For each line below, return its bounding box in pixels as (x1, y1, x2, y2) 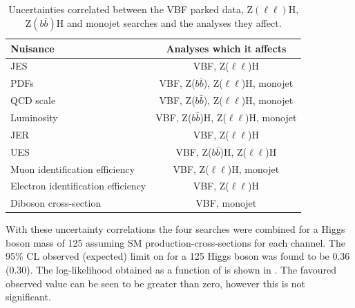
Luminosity (10, 110, 58, 124)
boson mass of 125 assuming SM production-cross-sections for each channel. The (6, 235, 345, 249)
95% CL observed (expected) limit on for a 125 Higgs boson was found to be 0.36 (6, 249, 350, 263)
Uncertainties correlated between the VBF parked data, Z (8, 2, 253, 16)
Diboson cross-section (10, 196, 102, 210)
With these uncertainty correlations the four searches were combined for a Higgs (6, 222, 345, 236)
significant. (6, 289, 51, 304)
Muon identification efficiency (10, 161, 135, 176)
